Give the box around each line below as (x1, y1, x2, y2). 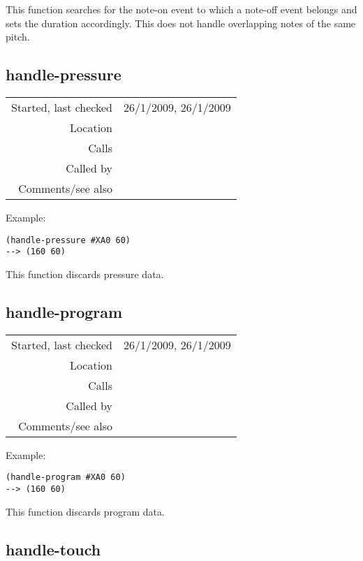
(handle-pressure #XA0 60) (6, 235, 131, 245)
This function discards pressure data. (6, 266, 164, 281)
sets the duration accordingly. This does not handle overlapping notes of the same (6, 15, 356, 30)
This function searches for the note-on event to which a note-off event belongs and (6, 2, 357, 16)
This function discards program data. (6, 504, 165, 518)
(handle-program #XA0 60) (6, 472, 126, 483)
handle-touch (6, 538, 101, 560)
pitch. (6, 29, 30, 44)
